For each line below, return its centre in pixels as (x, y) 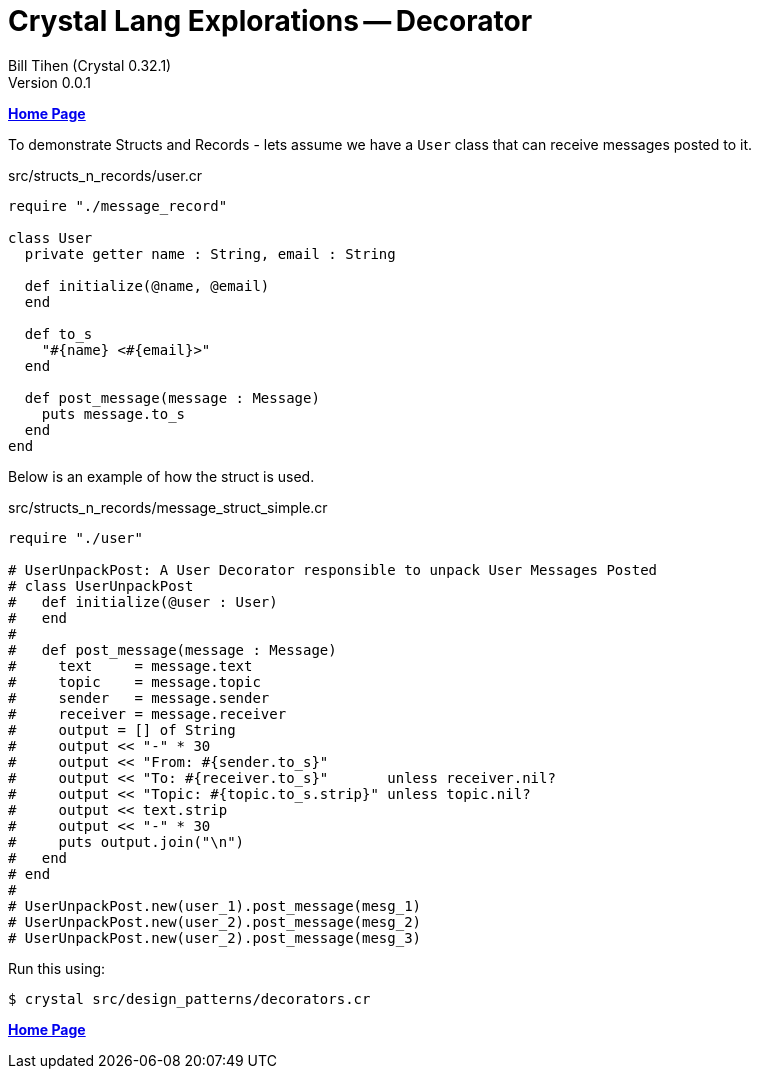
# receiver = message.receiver (147, 713)
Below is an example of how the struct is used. (161, 476)
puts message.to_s (113, 413)
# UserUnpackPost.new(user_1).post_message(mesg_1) (215, 905)
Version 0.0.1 (49, 82)
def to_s (58, 333)
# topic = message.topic (134, 681)
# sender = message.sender (139, 697)
